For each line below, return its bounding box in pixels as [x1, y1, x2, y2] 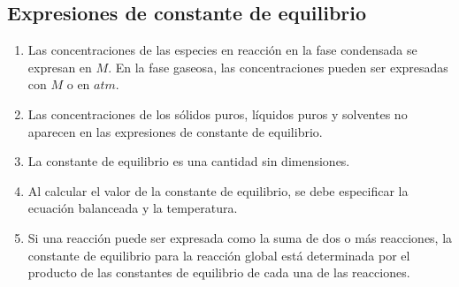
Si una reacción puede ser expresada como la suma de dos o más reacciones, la [27, 228, 453, 246]
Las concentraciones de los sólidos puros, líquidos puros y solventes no [27, 104, 408, 123]
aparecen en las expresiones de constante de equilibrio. [27, 122, 323, 140]
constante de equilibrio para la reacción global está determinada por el [27, 245, 410, 264]
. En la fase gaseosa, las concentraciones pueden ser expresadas [108, 57, 448, 76]
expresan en [27, 57, 92, 76]
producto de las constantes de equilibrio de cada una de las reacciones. [27, 263, 410, 282]
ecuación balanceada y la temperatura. [27, 199, 238, 217]
